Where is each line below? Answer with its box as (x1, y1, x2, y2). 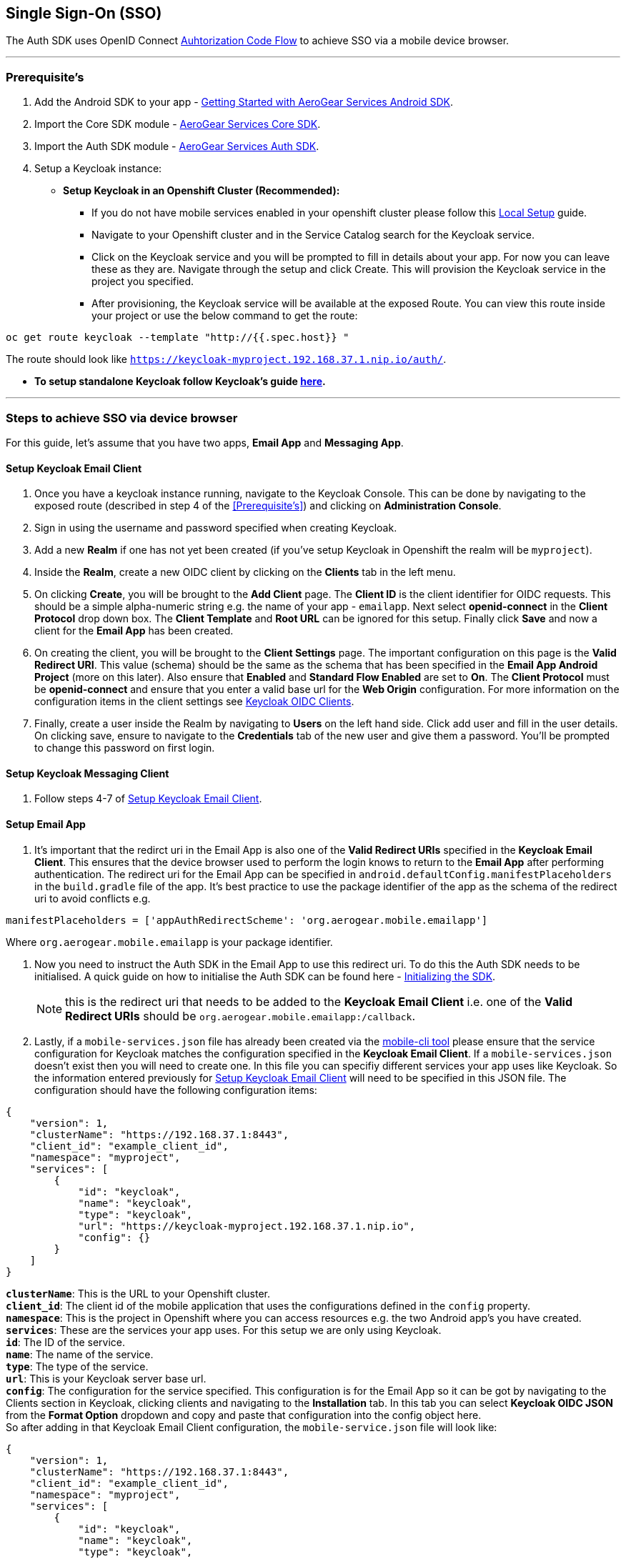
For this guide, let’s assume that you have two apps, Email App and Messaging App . (6, 436, 404, 449)
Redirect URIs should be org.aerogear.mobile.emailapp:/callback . (65, 1008, 416, 1023)
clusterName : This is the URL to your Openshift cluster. (6, 1287, 271, 1300)
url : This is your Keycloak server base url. (6, 1372, 207, 1385)
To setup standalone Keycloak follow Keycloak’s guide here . (34, 375, 326, 388)
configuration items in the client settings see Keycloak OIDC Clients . (34, 695, 354, 708)
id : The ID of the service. (6, 1335, 126, 1348)
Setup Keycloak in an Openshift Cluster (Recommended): (63, 184, 340, 197)
